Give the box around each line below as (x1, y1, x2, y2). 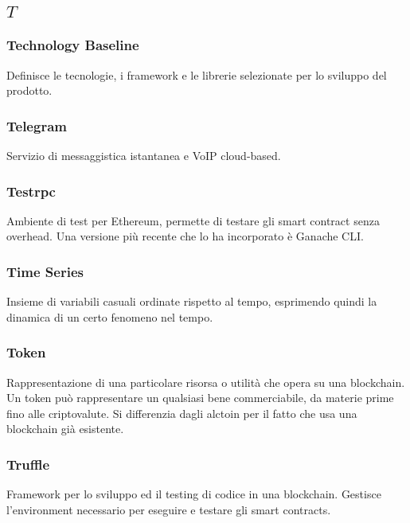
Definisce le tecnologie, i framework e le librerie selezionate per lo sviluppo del (6, 66, 387, 83)
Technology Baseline (6, 35, 139, 55)
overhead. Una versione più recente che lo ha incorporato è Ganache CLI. (6, 228, 364, 244)
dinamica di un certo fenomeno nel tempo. (6, 308, 213, 325)
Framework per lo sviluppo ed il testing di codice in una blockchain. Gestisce (6, 486, 381, 502)
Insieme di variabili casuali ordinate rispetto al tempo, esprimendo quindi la (6, 293, 377, 310)
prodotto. (6, 82, 53, 99)
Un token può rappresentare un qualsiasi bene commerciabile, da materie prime (6, 389, 394, 406)
